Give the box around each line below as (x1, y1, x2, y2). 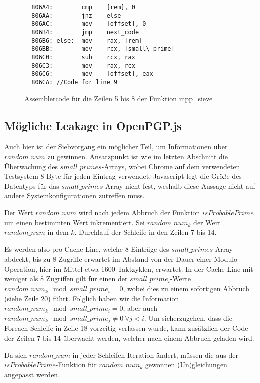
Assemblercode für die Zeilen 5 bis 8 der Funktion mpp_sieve (24, 93, 213, 103)
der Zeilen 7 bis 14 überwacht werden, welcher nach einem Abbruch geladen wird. (4, 332, 254, 343)
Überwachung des (4, 161, 58, 171)
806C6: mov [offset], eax (31, 70, 153, 78)
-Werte (170, 273, 191, 284)
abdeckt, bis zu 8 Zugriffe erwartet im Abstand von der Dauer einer (4, 253, 212, 264)
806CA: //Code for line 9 (31, 78, 118, 86)
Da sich (4, 349, 27, 360)
